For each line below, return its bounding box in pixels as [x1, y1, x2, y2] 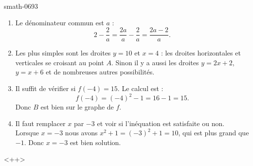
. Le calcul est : [117, 83, 163, 93]
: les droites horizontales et [161, 48, 241, 58]
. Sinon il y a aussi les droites [111, 57, 199, 67]
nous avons [65, 128, 98, 138]
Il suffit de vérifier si [15, 83, 76, 93]
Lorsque [15, 128, 39, 138]
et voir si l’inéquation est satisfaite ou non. [97, 118, 225, 128]
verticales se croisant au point [15, 57, 104, 67]
